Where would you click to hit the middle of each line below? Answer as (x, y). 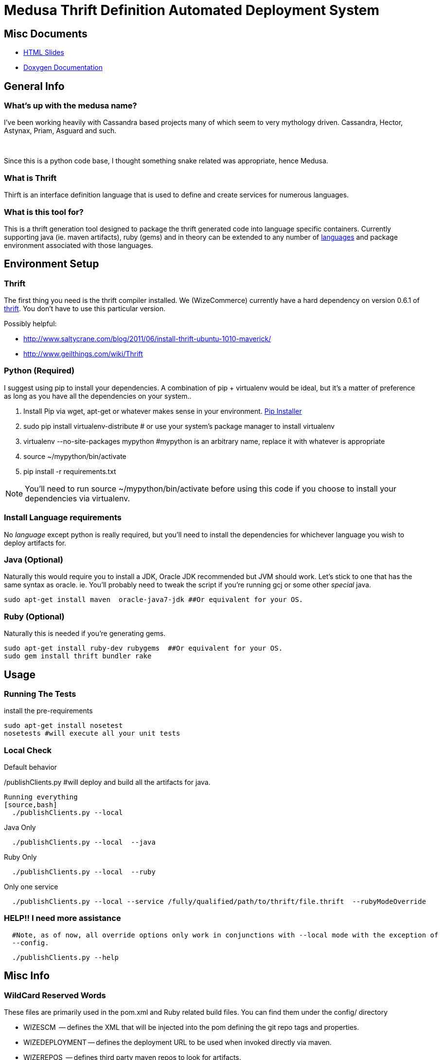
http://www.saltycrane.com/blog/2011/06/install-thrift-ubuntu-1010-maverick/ (147, 339)
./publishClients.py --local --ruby (84, 872)
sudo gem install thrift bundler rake (78, 656)
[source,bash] (31, 805)
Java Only (20, 828)
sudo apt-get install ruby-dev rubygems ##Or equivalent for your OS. (143, 648)
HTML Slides (44, 53)
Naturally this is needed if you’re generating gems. (85, 634)
